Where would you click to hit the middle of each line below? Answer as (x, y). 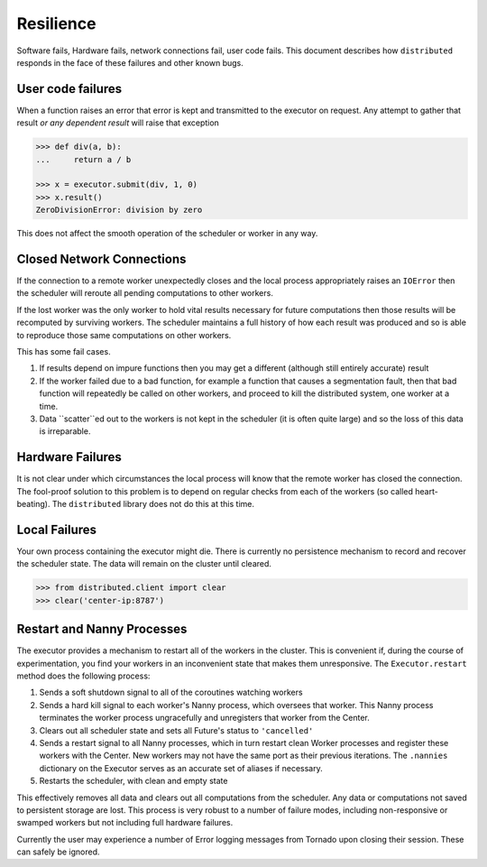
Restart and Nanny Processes (102, 629)
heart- (427, 491)
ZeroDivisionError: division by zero (119, 210)
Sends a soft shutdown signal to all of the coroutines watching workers (171, 692)
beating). (33, 504)
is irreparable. (65, 431)
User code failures (69, 89)
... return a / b (83, 159)
